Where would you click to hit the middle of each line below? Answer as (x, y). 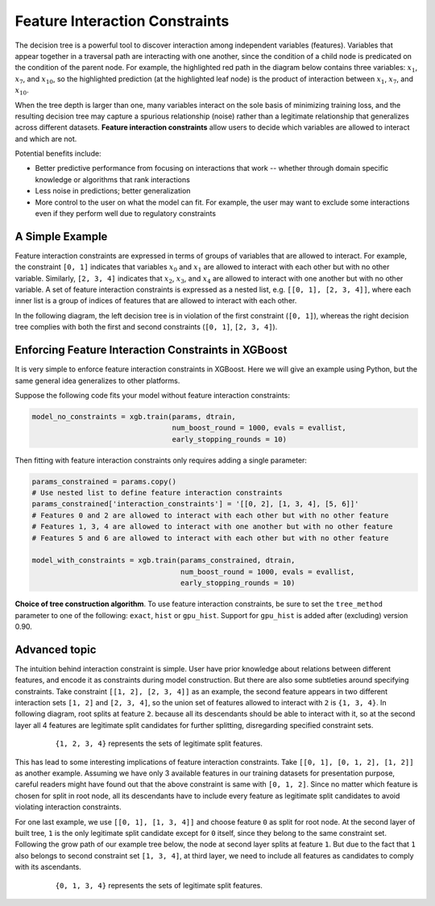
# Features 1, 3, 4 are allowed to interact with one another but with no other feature (213, 527)
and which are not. (46, 139)
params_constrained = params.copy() (104, 481)
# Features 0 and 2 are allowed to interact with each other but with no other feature (210, 515)
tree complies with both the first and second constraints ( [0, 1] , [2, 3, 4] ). (146, 327)
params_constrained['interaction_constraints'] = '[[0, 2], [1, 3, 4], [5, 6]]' (195, 504)
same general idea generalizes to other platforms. (97, 380)
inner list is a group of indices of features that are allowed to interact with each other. (156, 301)
